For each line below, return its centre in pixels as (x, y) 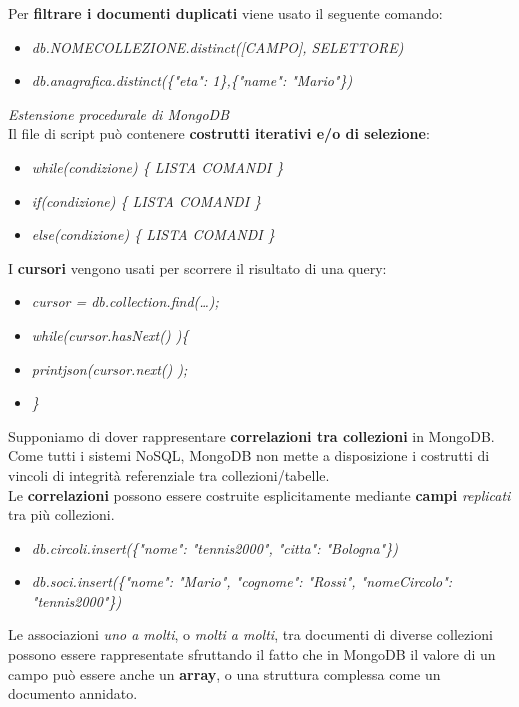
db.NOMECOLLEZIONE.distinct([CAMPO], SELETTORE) (217, 46)
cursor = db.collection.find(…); (125, 301)
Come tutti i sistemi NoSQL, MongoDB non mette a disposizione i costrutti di (249, 455)
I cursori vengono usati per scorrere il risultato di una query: (197, 267)
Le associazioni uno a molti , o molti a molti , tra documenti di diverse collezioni (250, 634)
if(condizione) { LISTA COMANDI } (146, 200)
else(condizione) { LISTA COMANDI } (153, 234)
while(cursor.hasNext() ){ (110, 334)
